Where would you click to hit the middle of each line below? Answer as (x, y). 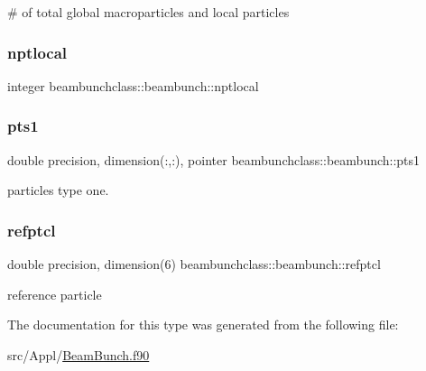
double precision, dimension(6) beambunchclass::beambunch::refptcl (194, 264)
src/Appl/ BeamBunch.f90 (79, 354)
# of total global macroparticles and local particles (148, 12)
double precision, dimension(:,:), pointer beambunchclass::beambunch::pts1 (214, 159)
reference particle (55, 294)
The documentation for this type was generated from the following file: (203, 325)
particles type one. (58, 190)
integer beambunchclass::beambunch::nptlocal (133, 85)
